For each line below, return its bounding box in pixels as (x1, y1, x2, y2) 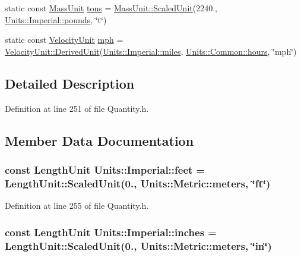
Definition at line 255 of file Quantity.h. (5, 199, 149, 212)
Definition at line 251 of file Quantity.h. (5, 102, 149, 114)
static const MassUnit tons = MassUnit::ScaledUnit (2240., (5, 2, 217, 14)
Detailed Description (5, 74, 135, 92)
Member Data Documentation (5, 131, 194, 149)
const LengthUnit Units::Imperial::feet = (5, 162, 205, 177)
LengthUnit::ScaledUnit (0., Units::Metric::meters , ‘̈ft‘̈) (5, 175, 271, 190)
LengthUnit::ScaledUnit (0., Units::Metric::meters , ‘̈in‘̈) (5, 238, 272, 253)
